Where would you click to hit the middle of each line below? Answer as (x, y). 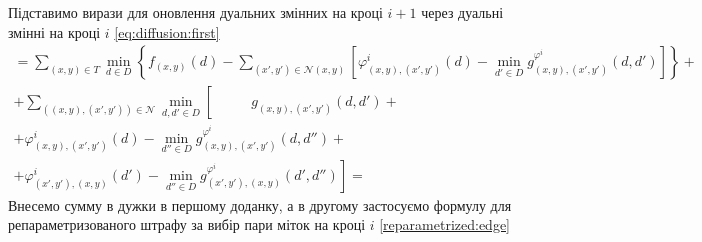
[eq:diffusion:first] (167, 31)
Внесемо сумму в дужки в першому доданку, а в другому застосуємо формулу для (260, 204)
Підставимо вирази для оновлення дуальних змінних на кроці (195, 12)
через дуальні (462, 12)
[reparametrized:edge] (445, 224)
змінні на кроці (54, 31)
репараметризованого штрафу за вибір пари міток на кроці (187, 224)
